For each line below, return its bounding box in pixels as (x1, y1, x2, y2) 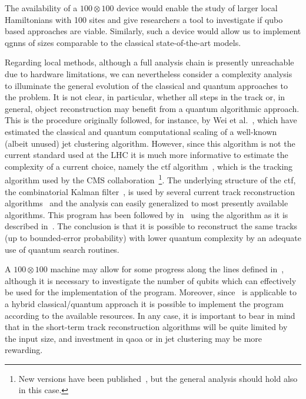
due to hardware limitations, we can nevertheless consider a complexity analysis (5, 67, 292, 80)
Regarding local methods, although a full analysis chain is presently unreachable (5, 56, 294, 68)
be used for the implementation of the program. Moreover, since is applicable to (5, 286, 297, 298)
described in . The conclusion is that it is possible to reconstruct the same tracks (5, 220, 298, 232)
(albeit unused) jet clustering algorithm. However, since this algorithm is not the (5, 137, 295, 149)
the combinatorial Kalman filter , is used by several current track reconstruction (5, 185, 295, 197)
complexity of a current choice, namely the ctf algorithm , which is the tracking (5, 160, 293, 172)
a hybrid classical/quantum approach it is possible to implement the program (5, 297, 284, 309)
